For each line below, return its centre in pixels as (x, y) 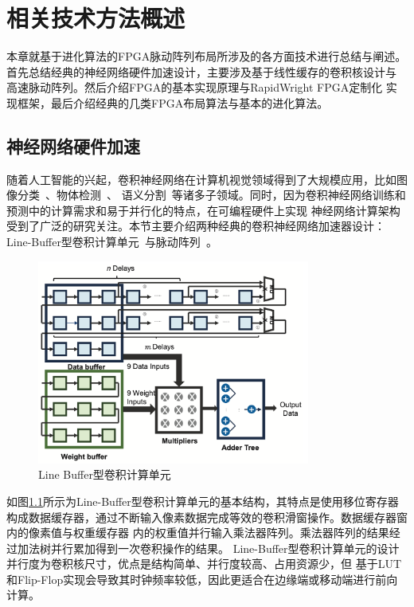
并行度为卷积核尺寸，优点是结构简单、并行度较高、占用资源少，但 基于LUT (204, 564)
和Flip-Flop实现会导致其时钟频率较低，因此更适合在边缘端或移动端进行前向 (202, 579)
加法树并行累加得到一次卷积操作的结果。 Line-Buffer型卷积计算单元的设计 (208, 548)
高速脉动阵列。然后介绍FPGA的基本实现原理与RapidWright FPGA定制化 (195, 87)
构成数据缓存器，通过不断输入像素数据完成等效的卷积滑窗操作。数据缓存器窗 (207, 517)
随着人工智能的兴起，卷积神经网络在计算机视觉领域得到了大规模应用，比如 (201, 179)
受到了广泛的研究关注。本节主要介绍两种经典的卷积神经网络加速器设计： (196, 226)
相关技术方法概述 (96, 18)
